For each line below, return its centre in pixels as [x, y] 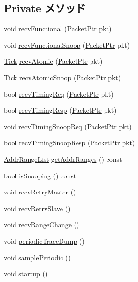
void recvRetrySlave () [37, 208]
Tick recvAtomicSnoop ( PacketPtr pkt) [62, 77]
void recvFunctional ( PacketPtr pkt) [58, 28]
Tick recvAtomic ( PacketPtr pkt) [53, 61]
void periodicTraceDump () [44, 240]
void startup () [26, 273]
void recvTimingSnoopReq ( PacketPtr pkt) [68, 126]
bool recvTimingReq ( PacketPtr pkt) [59, 94]
